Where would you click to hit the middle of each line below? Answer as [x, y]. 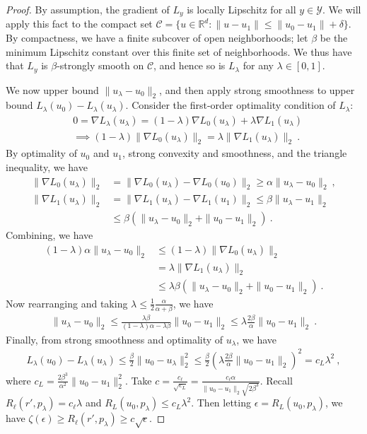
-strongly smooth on [100, 65]
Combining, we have [49, 235]
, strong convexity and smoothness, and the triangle [234, 153]
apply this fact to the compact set [79, 24]
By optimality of [41, 153]
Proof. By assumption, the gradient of [88, 9]
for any [258, 65]
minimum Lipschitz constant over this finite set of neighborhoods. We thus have [179, 51]
